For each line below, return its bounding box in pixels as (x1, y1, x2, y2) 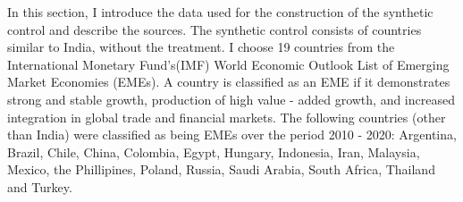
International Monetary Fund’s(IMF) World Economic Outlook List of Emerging (7, 55, 450, 73)
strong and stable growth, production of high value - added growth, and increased (7, 89, 455, 108)
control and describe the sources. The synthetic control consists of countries (7, 20, 422, 38)
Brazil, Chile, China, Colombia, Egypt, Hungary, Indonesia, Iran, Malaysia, (7, 142, 420, 161)
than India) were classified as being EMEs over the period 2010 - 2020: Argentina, (7, 125, 457, 144)
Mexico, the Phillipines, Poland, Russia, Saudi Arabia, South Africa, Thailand (7, 160, 435, 179)
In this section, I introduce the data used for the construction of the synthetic (7, 3, 434, 21)
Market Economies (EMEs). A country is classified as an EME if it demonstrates (7, 72, 450, 91)
